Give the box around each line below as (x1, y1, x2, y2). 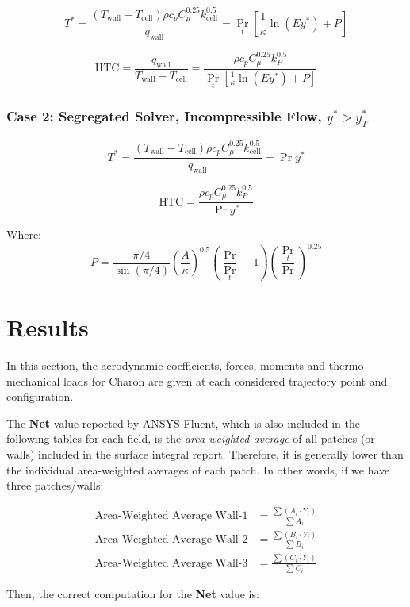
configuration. (6, 388, 74, 405)
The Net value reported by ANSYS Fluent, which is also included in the (6, 414, 360, 431)
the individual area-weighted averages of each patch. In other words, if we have (6, 461, 390, 478)
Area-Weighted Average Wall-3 (94, 557, 248, 569)
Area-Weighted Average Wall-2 (94, 533, 248, 545)
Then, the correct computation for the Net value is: (6, 586, 259, 601)
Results (6, 311, 89, 344)
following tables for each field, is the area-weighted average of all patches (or (6, 430, 375, 447)
